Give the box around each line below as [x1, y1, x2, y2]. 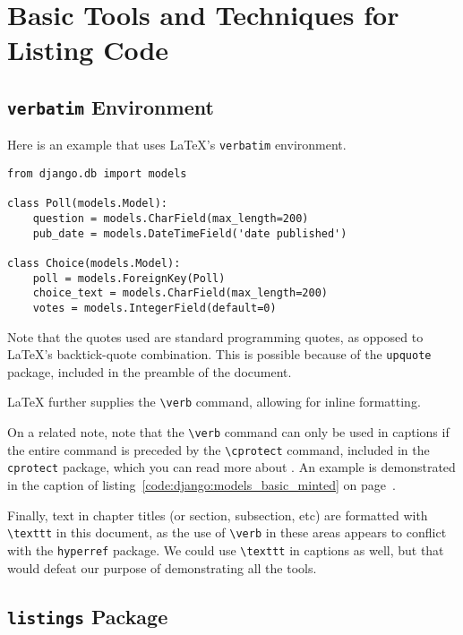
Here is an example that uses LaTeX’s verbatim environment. [7, 135, 347, 154]
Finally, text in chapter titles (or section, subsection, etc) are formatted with [7, 505, 428, 524]
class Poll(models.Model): [7, 197, 167, 210]
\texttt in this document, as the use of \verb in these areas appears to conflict [7, 523, 447, 542]
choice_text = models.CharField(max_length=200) [32, 287, 328, 300]
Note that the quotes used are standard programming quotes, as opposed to [7, 327, 424, 346]
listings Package [7, 602, 168, 630]
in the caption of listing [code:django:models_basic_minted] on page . [7, 476, 396, 494]
